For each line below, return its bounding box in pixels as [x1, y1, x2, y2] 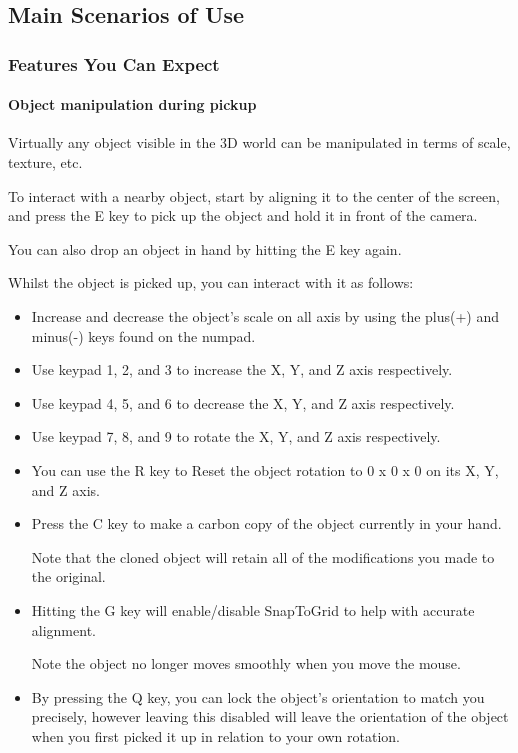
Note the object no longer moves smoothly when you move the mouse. [31, 653, 461, 674]
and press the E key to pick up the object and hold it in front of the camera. [8, 205, 478, 226]
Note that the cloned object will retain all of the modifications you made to [31, 546, 495, 567]
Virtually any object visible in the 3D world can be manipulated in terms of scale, [8, 132, 511, 153]
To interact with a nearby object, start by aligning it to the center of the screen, [8, 185, 500, 206]
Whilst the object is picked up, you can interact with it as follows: [8, 272, 414, 293]
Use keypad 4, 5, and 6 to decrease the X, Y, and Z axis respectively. [31, 392, 455, 413]
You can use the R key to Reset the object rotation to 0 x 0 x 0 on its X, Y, [31, 459, 499, 480]
